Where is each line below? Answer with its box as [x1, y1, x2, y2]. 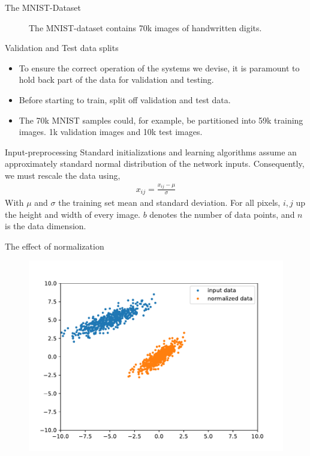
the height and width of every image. [5, 208, 140, 220]
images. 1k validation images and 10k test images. [19, 125, 203, 138]
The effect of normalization [5, 239, 104, 252]
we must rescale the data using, [5, 169, 121, 181]
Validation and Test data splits [5, 41, 119, 54]
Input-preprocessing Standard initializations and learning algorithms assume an [5, 145, 297, 158]
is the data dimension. [5, 220, 86, 232]
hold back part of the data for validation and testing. [19, 73, 214, 86]
